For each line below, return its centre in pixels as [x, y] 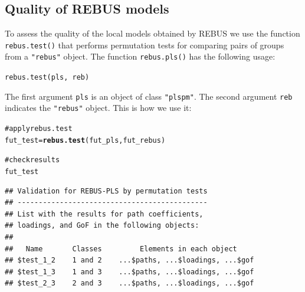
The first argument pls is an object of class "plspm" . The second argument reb [149, 96]
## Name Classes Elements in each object [121, 249]
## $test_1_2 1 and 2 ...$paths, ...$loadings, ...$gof [129, 260]
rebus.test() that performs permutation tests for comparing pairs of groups [145, 45]
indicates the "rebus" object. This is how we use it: [98, 108]
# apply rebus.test [39, 129]
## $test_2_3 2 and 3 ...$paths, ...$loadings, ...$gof [129, 283]
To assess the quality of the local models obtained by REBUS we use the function [152, 33]
